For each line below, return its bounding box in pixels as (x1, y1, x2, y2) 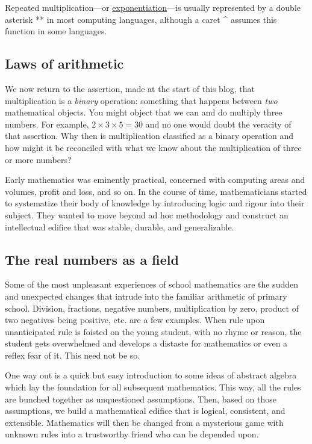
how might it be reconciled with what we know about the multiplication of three (5, 141, 302, 153)
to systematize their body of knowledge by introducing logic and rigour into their (5, 197, 305, 209)
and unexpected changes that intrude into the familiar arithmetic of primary (5, 289, 287, 302)
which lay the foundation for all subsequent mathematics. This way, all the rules (5, 381, 301, 393)
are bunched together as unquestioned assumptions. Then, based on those (5, 392, 276, 405)
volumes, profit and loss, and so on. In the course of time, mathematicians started (5, 185, 307, 197)
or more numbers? (5, 153, 72, 165)
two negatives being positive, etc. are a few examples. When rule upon (5, 313, 265, 326)
